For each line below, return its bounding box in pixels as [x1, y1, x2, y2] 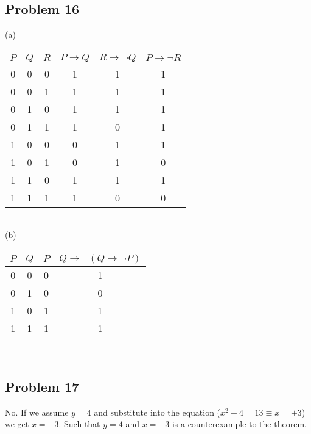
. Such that [58, 418, 100, 430]
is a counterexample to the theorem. [172, 418, 307, 430]
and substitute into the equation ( [94, 405, 221, 418]
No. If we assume [5, 405, 69, 418]
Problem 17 [5, 377, 80, 396]
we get [5, 418, 29, 430]
